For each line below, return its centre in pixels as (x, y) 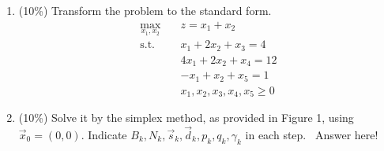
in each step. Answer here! (312, 134)
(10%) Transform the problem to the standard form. (145, 10)
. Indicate (104, 134)
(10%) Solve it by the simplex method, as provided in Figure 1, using (186, 118)
